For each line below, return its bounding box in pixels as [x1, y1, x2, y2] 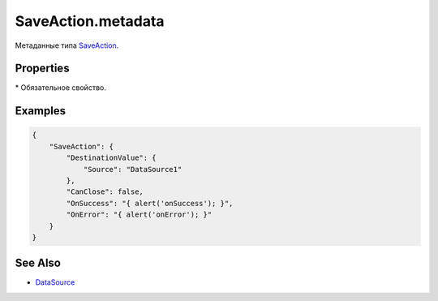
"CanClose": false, [66, 187, 144, 196]
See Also [15, 256, 61, 270]
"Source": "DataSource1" [83, 165, 182, 174]
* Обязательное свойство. [15, 83, 107, 92]
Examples [15, 104, 67, 118]
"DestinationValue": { [66, 153, 157, 162]
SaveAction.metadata [15, 12, 165, 30]
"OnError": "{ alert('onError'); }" [66, 210, 213, 219]
